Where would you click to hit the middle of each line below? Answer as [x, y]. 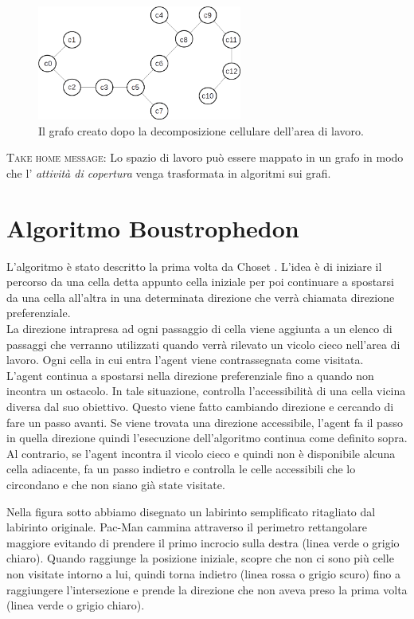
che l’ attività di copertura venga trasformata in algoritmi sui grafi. [169, 172]
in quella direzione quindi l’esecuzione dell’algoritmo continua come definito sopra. [207, 438]
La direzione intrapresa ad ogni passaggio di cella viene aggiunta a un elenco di [199, 329]
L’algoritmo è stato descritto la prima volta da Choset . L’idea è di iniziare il [194, 266]
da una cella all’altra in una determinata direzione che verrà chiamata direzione [201, 297]
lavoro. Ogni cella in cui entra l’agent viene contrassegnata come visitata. [185, 360]
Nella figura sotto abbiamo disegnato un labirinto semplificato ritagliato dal [191, 511]
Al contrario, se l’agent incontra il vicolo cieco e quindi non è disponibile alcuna [201, 453]
